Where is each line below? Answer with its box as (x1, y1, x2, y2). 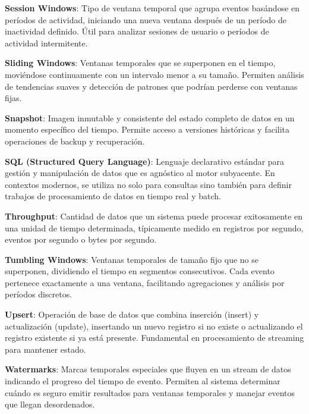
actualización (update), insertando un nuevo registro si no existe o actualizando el (5, 319, 303, 332)
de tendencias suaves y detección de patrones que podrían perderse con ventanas (5, 80, 298, 92)
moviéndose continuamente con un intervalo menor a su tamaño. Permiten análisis (5, 68, 304, 80)
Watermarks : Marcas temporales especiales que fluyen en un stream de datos (5, 363, 291, 375)
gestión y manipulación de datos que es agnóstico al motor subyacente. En (5, 167, 275, 179)
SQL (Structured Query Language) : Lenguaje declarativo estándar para (5, 155, 285, 167)
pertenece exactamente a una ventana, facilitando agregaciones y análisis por (5, 276, 285, 288)
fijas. (5, 92, 22, 104)
